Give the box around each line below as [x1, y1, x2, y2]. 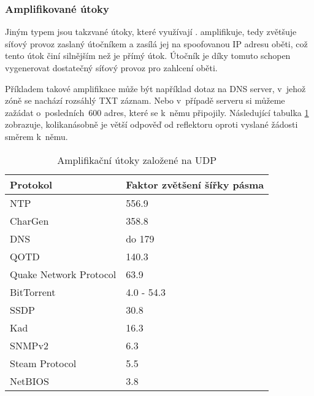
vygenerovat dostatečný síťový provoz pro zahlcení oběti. [5, 61, 218, 74]
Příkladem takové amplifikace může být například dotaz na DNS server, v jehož [5, 82, 306, 95]
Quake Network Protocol [10, 266, 117, 281]
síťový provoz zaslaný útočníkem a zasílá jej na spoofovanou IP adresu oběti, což [5, 37, 308, 50]
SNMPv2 [10, 338, 48, 352]
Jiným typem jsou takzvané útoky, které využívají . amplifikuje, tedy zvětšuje [5, 25, 297, 38]
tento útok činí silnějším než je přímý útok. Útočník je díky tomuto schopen [5, 49, 291, 62]
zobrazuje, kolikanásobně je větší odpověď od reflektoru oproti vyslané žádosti [5, 118, 298, 131]
